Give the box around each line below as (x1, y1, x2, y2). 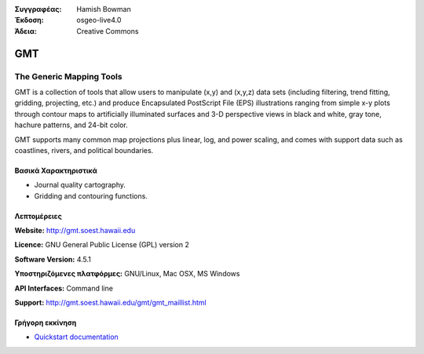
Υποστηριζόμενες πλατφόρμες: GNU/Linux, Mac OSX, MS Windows (14, 269, 240, 279)
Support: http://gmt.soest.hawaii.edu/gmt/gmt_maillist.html (14, 298, 207, 308)
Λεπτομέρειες (14, 211, 62, 221)
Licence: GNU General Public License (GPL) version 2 (14, 240, 190, 250)
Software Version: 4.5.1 (14, 254, 92, 264)
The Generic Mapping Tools (14, 71, 122, 82)
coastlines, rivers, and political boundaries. (14, 145, 154, 155)
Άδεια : (14, 26, 37, 35)
